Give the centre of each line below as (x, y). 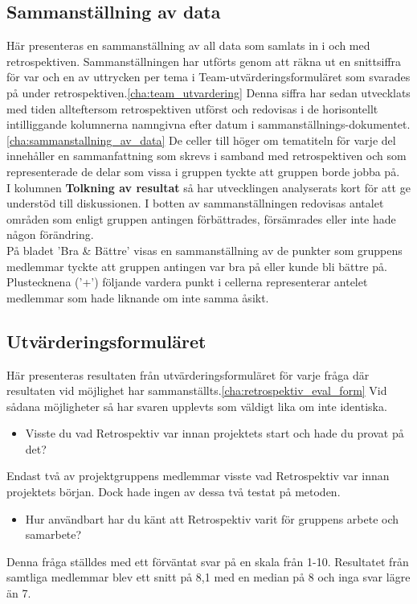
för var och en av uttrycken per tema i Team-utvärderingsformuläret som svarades (208, 77)
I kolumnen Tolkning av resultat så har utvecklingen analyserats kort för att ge (208, 187)
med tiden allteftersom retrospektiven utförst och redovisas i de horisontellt (192, 108)
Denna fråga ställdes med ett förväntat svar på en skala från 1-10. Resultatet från (208, 561)
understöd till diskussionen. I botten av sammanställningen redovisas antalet (195, 203)
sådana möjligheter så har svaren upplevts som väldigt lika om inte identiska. (197, 406)
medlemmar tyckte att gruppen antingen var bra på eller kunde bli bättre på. (197, 266)
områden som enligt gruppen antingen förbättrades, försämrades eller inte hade (201, 218)
